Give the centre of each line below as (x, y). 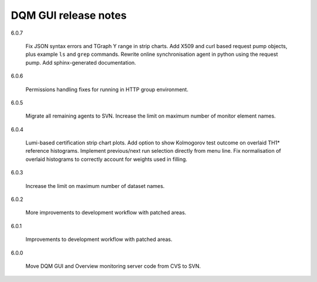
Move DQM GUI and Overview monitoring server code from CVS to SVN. (113, 266)
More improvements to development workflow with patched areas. (106, 213)
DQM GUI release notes (69, 15)
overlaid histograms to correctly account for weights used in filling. (107, 159)
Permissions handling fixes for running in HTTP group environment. (107, 89)
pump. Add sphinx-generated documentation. (81, 62)
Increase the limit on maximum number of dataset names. (95, 186)
